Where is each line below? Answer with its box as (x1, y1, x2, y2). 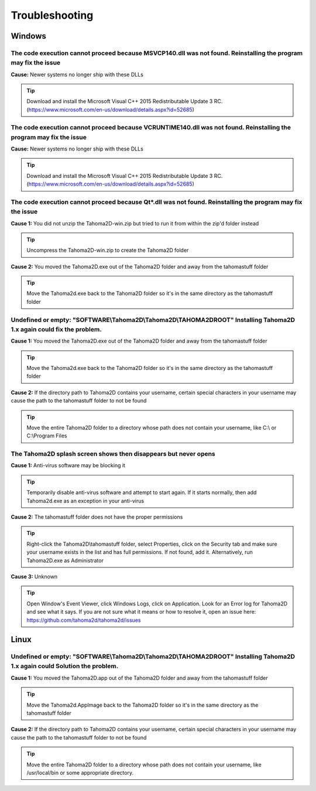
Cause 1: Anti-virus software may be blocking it (11, 462, 126, 469)
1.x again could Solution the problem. (11, 662, 119, 670)
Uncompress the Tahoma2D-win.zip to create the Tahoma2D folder (26, 246, 189, 254)
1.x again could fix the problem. (11, 325, 102, 333)
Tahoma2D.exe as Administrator (26, 557, 104, 564)
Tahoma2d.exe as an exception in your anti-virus (26, 497, 145, 504)
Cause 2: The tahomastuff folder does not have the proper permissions (11, 513, 183, 521)
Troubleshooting (11, 9, 94, 22)
